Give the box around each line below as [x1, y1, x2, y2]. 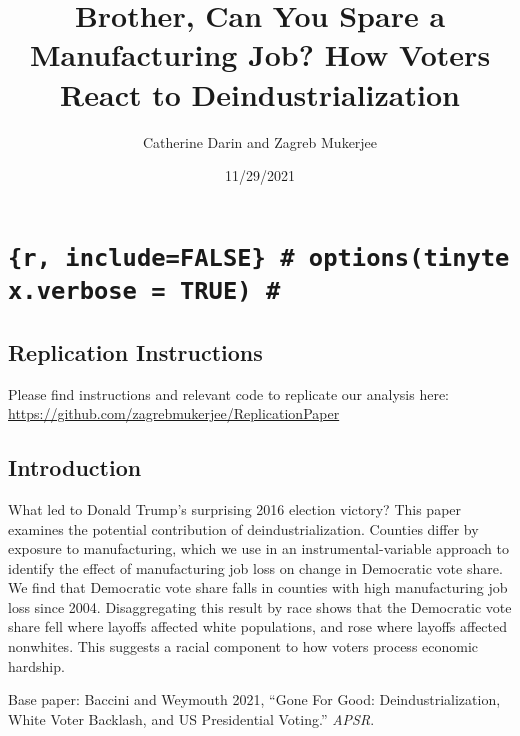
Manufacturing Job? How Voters [29, 34, 491, 75]
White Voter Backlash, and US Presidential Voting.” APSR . [8, 708, 375, 729]
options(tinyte [308, 243, 510, 272]
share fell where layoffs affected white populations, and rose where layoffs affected [8, 616, 508, 637]
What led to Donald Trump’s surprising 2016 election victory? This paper [8, 498, 462, 519]
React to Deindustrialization [60, 73, 460, 114]
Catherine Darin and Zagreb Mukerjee [142, 131, 378, 152]
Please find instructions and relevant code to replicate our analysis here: [8, 383, 449, 404]
